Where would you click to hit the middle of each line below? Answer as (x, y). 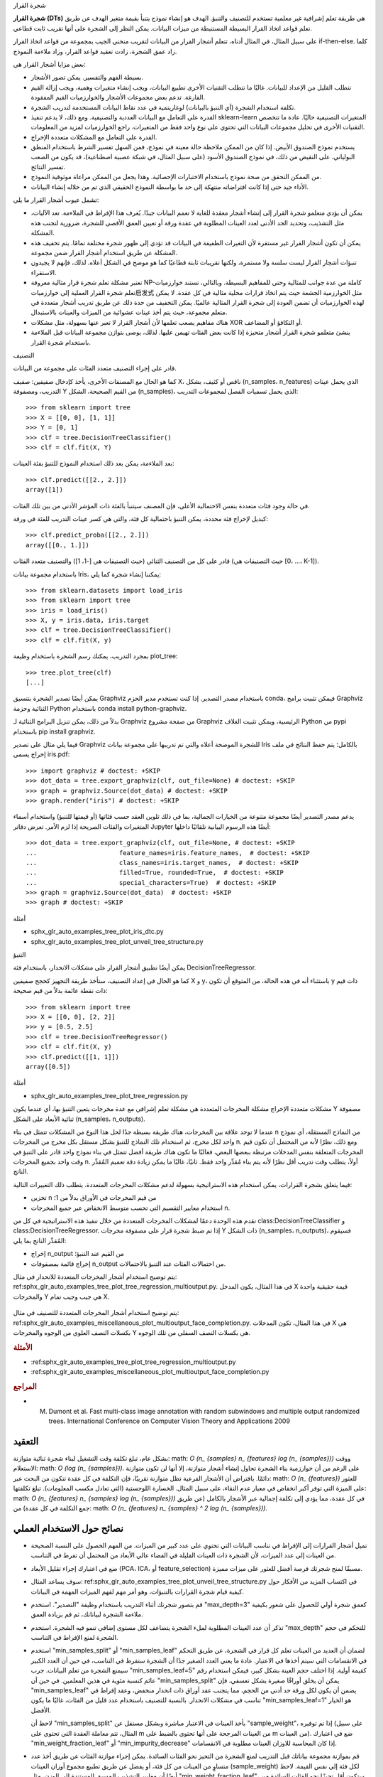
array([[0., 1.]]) (58, 545)
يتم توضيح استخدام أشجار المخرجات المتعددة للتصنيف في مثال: (96, 1313)
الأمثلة (23, 1347)
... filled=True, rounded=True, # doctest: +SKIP (155, 873)
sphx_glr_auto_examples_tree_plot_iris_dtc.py (97, 932)
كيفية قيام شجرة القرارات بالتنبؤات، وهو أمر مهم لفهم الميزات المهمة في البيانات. (138, 1591)
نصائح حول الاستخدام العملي (68, 1528)
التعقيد (26, 1442)
